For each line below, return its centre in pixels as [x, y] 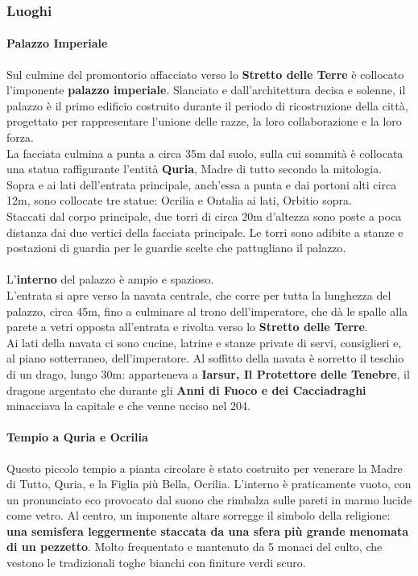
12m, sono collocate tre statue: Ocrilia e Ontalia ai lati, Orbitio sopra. [179, 200]
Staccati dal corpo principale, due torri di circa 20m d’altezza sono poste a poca [204, 215]
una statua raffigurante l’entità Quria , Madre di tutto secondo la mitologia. [195, 169]
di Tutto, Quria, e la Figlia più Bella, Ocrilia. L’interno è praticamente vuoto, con [209, 484]
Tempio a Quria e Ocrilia [77, 437]
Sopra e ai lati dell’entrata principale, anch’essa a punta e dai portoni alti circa [202, 184]
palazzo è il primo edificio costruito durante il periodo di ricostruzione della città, [207, 105]
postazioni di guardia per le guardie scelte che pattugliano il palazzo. [176, 248]
